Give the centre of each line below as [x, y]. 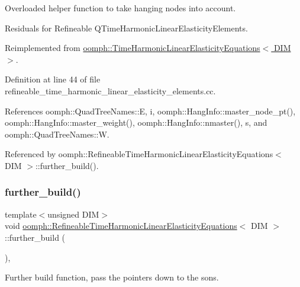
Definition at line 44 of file [53, 79]
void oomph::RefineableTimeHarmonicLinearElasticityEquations [121, 226]
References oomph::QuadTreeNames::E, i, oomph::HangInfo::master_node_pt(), [150, 111]
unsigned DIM [73, 214]
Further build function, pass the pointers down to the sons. [112, 277]
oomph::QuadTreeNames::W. [57, 134]
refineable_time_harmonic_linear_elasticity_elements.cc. [110, 90]
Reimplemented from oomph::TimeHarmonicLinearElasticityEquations [133, 48]
